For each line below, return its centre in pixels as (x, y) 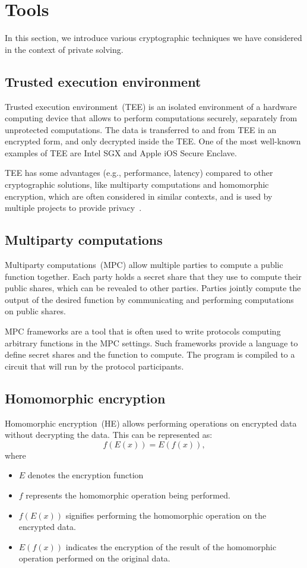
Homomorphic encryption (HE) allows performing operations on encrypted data (151, 423)
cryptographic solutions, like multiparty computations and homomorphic (137, 184)
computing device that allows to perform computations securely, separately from (151, 118)
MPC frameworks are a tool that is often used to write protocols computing (143, 331)
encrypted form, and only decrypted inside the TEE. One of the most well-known (153, 141)
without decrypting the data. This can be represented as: (109, 435)
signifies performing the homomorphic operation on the (166, 515)
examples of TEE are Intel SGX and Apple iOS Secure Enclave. (121, 152)
